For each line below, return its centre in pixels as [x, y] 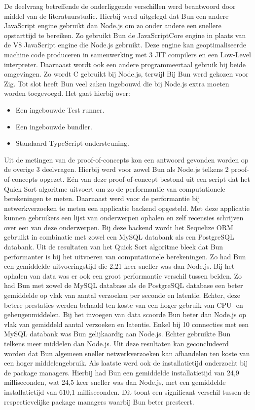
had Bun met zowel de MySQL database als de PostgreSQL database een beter [124, 285]
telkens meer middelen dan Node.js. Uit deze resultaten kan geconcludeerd [116, 343]
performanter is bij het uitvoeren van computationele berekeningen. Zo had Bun [125, 256]
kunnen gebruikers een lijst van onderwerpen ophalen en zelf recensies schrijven [124, 218]
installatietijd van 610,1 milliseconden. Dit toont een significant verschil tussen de [127, 391]
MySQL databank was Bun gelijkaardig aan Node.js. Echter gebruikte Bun [117, 334]
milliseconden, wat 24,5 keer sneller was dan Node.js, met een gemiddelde [115, 382]
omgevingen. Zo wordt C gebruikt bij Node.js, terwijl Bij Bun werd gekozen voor [126, 74]
